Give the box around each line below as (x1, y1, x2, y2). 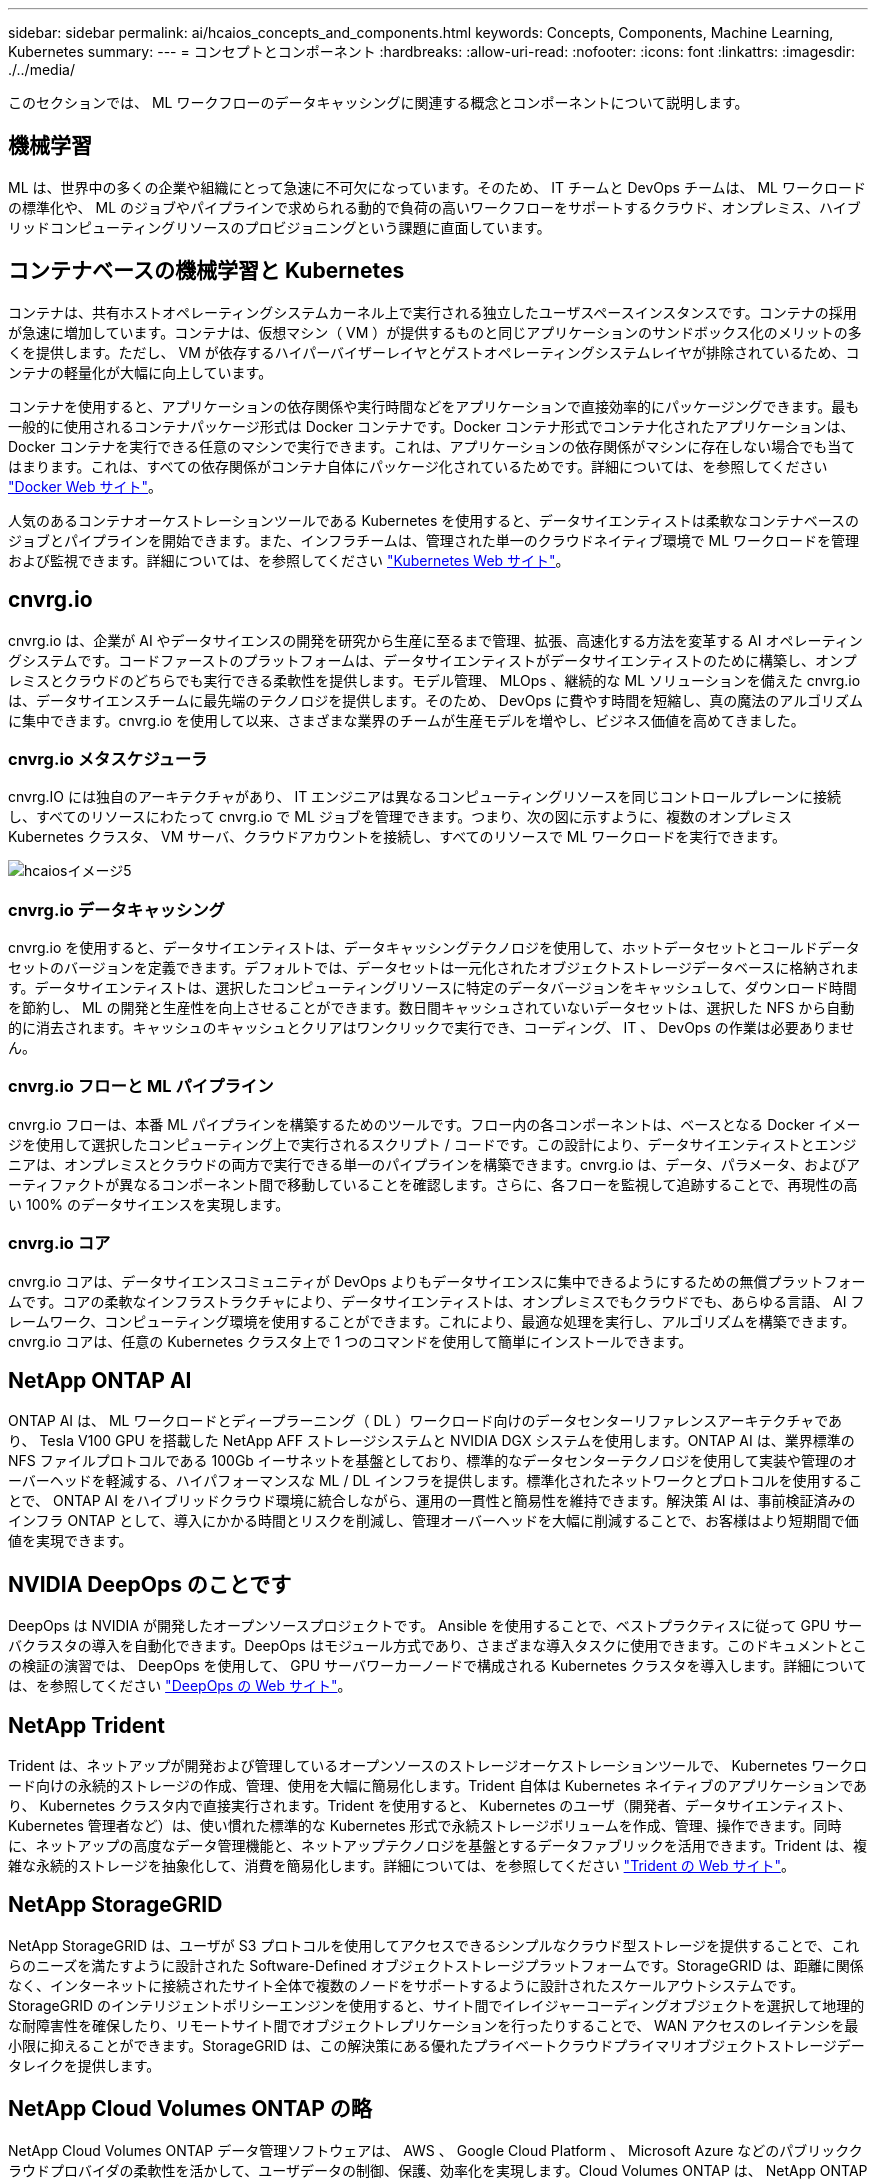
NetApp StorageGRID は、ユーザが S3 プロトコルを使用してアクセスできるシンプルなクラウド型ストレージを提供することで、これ (8, 1936, 860, 1954)
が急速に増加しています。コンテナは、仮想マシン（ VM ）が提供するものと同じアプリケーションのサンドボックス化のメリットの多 (8, 323, 862, 341)
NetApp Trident (8, 1712, 166, 1738)
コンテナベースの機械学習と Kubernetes (8, 258, 405, 284)
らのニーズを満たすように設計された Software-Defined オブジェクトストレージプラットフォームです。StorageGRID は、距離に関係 (8, 1956, 864, 1974)
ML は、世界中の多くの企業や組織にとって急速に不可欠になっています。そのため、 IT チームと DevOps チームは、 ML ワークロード (8, 178, 866, 196)
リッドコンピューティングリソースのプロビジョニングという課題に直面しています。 (8, 218, 551, 236)
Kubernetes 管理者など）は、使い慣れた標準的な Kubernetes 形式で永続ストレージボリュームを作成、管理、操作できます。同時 (8, 1817, 842, 1835)
